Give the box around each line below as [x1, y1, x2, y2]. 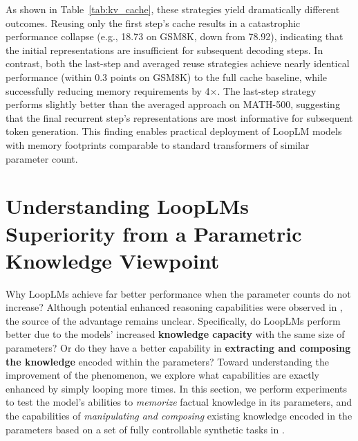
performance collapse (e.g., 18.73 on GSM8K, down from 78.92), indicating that [6, 29, 343, 44]
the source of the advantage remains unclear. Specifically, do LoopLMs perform [6, 313, 341, 327]
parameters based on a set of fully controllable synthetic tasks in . [6, 422, 285, 436]
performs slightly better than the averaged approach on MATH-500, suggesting [6, 97, 340, 111]
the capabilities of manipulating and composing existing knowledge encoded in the [6, 408, 352, 422]
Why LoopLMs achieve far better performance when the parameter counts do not [6, 286, 351, 300]
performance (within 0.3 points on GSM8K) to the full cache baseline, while [6, 69, 328, 84]
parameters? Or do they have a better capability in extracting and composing [6, 341, 351, 354]
